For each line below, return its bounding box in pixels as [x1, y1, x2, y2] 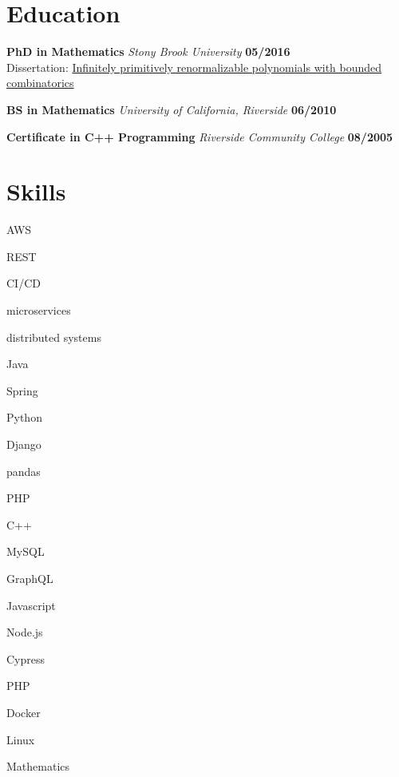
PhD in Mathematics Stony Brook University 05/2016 [6, 43, 290, 60]
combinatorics [6, 74, 74, 91]
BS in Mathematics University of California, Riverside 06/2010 [6, 101, 337, 117]
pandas [6, 462, 41, 479]
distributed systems [6, 328, 101, 345]
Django [6, 435, 41, 452]
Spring [6, 382, 38, 398]
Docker [6, 704, 41, 720]
